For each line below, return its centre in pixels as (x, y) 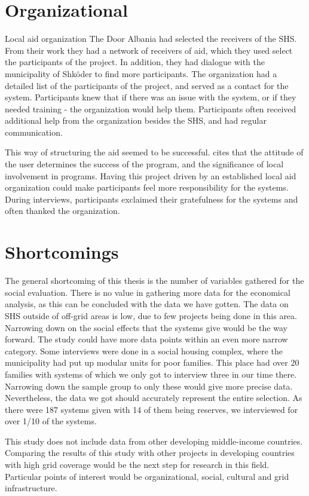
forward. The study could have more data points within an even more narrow (146, 339)
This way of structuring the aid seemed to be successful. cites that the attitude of (154, 152)
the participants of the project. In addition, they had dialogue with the (135, 62)
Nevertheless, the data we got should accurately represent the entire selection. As (154, 398)
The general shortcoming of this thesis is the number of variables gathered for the (154, 281)
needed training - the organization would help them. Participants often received (151, 108)
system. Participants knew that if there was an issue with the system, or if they (151, 97)
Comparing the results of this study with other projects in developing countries (150, 453)
